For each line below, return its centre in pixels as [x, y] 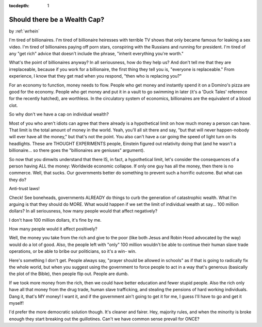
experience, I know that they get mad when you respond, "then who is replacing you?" [95, 76]
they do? [18, 180]
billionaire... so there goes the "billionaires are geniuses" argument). [77, 150]
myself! [16, 303]
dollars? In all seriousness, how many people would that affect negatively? [83, 211]
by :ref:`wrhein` [24, 31]
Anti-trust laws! [24, 189]
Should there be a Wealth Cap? [57, 19]
